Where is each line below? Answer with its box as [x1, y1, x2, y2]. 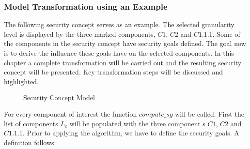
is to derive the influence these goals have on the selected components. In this [4, 48, 234, 58]
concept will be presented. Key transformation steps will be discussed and [4, 67, 223, 77]
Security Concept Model [23, 92, 95, 103]
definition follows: [4, 137, 56, 147]
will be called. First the [175, 108, 244, 119]
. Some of [212, 29, 240, 39]
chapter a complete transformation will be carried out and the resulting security [4, 57, 242, 67]
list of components [4, 118, 58, 128]
